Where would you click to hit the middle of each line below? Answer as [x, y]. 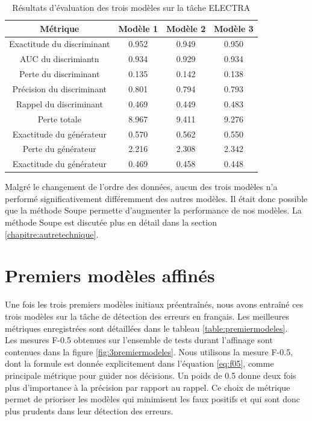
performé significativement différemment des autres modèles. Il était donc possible [156, 198]
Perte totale [59, 119]
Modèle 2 [186, 28]
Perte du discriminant [60, 74]
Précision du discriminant [59, 88]
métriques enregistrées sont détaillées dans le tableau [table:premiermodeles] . [146, 328]
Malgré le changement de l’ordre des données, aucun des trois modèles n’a [141, 187]
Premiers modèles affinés [110, 275]
